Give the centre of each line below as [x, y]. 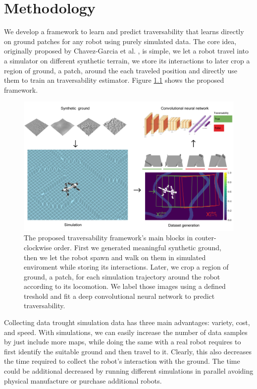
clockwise [38, 247]
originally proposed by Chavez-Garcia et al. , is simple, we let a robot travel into [127, 51]
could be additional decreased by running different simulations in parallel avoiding [129, 371]
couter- [206, 238]
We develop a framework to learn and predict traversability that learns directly [124, 31]
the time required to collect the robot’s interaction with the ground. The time [122, 361]
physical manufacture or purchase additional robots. [83, 380]
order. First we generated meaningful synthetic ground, [138, 247]
